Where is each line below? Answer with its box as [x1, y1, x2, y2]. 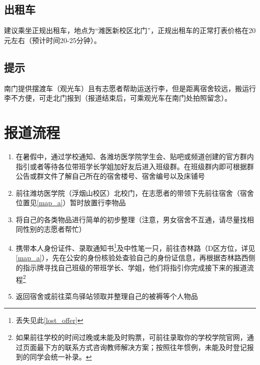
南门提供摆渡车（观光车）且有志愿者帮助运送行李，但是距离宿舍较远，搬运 [4, 83, 249, 93]
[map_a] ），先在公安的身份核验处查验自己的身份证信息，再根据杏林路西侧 [15, 252, 255, 263]
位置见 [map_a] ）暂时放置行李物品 [15, 197, 126, 208]
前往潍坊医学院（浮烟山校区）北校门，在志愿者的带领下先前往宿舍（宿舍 [15, 187, 254, 198]
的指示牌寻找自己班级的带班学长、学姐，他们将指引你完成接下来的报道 [15, 262, 247, 272]
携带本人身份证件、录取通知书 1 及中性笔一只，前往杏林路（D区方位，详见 [15, 241, 255, 253]
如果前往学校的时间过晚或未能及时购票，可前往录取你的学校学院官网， [15, 331, 247, 342]
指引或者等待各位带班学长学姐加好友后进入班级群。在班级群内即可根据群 [15, 161, 254, 171]
